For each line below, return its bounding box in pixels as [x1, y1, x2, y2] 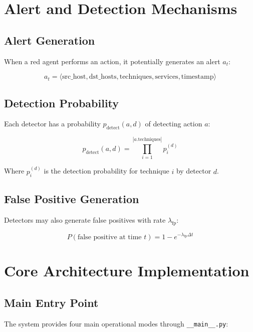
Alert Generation [4, 32, 95, 48]
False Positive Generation [4, 191, 139, 206]
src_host [62, 73, 86, 81]
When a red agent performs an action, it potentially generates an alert [4, 56, 220, 66]
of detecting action [145, 118, 202, 129]
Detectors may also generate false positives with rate [4, 214, 166, 225]
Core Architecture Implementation [4, 260, 249, 281]
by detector [176, 165, 211, 176]
